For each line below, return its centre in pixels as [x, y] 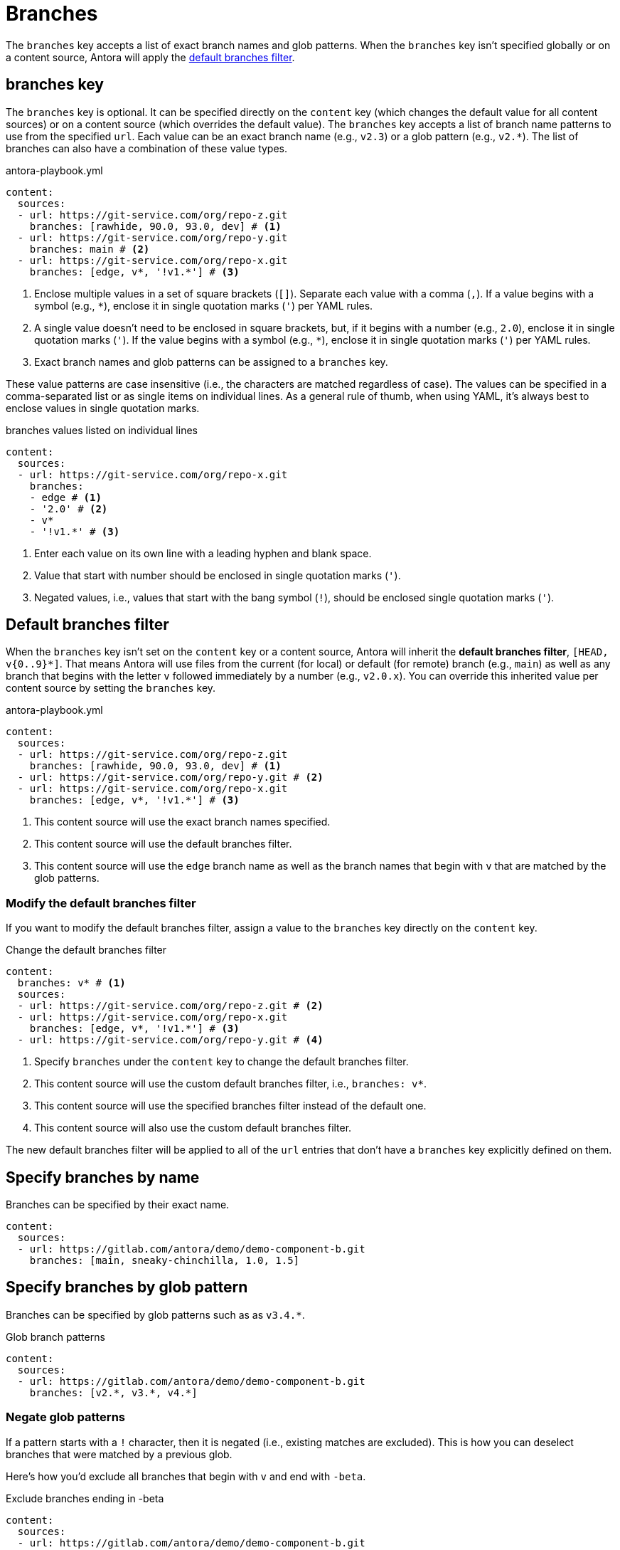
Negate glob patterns [65, 1417]
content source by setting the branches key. [111, 688]
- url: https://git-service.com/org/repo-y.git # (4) [170, 1040]
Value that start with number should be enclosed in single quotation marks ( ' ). [218, 575]
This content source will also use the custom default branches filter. [193, 1128]
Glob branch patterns [55, 1337]
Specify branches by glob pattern [127, 1287]
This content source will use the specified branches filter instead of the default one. [230, 1106]
